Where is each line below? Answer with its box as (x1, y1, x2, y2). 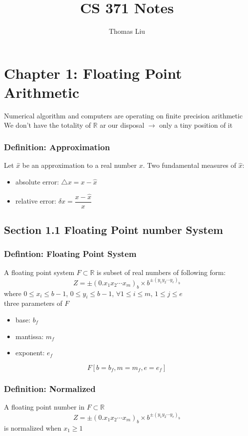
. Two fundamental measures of (143, 160, 236, 170)
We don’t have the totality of (4, 120, 91, 130)
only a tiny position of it (159, 120, 233, 130)
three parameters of (4, 298, 62, 308)
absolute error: (15, 176, 59, 186)
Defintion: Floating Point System (4, 248, 137, 260)
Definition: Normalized (4, 382, 96, 394)
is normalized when (4, 422, 62, 433)
